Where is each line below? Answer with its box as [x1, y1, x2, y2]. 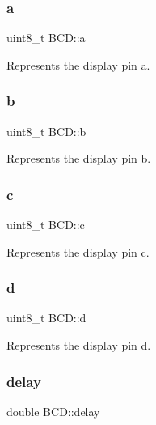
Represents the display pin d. [6, 337, 151, 354]
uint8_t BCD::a [6, 29, 86, 46]
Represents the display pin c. [6, 243, 150, 260]
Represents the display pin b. [6, 150, 151, 167]
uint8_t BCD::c [6, 216, 85, 233]
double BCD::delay [6, 402, 100, 419]
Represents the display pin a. [6, 56, 150, 73]
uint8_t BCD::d [6, 309, 86, 326]
